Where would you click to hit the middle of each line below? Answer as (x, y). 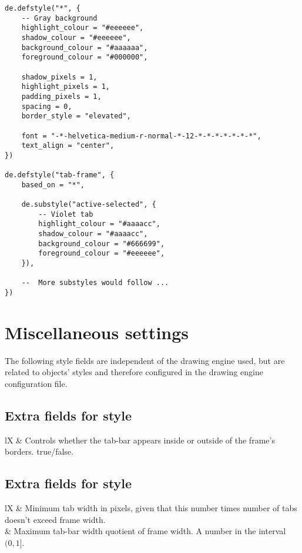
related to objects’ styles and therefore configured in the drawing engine (134, 372)
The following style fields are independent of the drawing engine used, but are (145, 360)
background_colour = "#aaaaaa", (85, 47)
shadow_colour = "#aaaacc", (93, 234)
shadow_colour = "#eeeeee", (76, 37)
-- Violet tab (66, 214)
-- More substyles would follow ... (95, 283)
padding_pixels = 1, (61, 96)
